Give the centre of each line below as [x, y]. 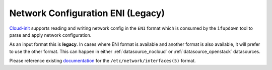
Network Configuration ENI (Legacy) [87, 13]
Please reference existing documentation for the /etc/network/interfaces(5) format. [103, 61]
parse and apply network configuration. [50, 35]
